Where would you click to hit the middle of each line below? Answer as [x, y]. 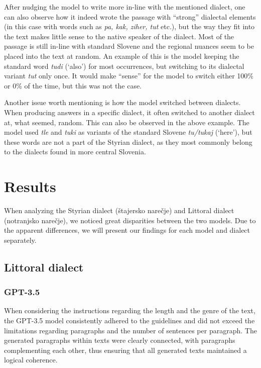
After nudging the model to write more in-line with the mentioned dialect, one [125, 7]
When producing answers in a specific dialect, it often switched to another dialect [129, 112]
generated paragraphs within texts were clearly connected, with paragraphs [120, 340]
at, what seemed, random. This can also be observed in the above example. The [127, 122]
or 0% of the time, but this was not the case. [73, 85]
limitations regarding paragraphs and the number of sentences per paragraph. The [130, 330]
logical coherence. [31, 360]
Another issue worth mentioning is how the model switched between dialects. [122, 102]
